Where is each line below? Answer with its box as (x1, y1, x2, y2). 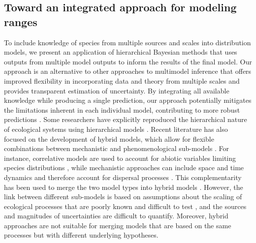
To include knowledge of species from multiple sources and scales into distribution (4, 37, 251, 47)
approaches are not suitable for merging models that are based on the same (4, 220, 231, 230)
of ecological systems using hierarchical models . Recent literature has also (4, 123, 228, 134)
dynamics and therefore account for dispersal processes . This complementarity (4, 172, 242, 182)
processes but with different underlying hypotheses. (4, 230, 159, 240)
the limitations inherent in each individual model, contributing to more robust (4, 104, 240, 115)
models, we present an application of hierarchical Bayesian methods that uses (4, 47, 237, 57)
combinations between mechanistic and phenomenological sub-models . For (4, 143, 229, 153)
